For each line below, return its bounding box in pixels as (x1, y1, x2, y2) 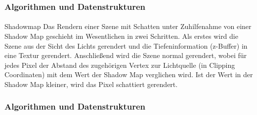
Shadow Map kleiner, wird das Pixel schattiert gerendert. (4, 79, 178, 89)
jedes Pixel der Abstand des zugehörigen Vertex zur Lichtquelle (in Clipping (4, 59, 235, 70)
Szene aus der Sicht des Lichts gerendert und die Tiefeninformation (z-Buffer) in (4, 40, 248, 51)
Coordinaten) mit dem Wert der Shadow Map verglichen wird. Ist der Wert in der (4, 69, 253, 80)
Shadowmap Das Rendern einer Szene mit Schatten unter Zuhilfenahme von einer (4, 21, 252, 31)
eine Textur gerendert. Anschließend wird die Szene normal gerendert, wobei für (4, 50, 247, 60)
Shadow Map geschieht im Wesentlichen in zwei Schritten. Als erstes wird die (4, 31, 238, 41)
